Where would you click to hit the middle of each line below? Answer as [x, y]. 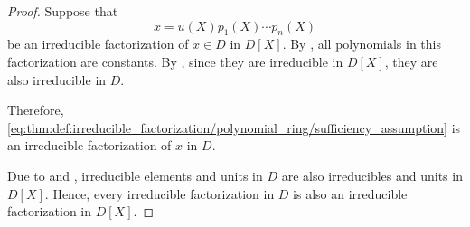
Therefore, [36, 110]
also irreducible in [57, 79]
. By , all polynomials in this [362, 44]
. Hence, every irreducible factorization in [160, 193]
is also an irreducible [350, 193]
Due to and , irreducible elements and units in [135, 175]
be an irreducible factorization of [98, 44]
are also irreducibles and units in [372, 175]
